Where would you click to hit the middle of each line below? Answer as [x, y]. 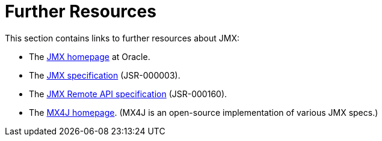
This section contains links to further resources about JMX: [122, 38]
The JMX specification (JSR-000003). [105, 75]
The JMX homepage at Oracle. [90, 56]
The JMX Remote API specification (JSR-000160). [128, 94]
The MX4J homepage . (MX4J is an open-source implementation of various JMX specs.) [204, 112]
